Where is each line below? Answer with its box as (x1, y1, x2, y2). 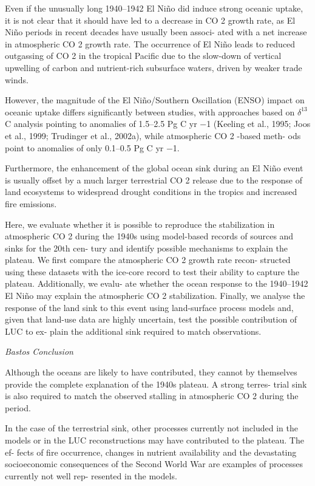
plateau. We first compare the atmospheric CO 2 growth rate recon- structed (5, 253, 291, 266)
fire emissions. (5, 197, 57, 210)
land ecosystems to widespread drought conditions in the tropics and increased (5, 185, 297, 198)
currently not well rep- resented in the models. (5, 469, 177, 482)
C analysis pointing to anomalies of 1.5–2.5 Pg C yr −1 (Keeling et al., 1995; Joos (5, 117, 311, 130)
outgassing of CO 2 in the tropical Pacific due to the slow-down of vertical (5, 49, 282, 62)
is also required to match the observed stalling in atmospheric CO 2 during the (5, 389, 299, 402)
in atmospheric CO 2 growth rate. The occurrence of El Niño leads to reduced (5, 37, 296, 50)
